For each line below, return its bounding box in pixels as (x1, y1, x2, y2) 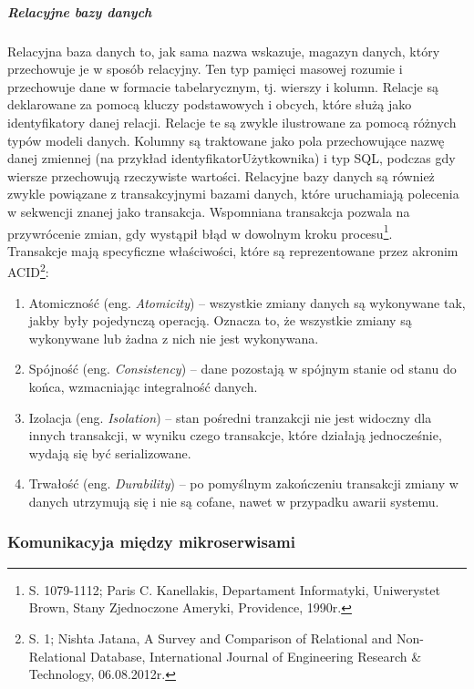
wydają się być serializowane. (28, 443, 191, 462)
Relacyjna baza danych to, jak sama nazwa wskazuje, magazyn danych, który (7, 41, 440, 60)
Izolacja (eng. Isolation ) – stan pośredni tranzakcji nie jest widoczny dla (28, 407, 432, 427)
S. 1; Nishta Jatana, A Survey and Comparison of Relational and (28, 628, 393, 647)
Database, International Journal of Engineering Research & (89, 646, 422, 665)
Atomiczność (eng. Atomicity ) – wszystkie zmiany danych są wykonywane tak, (28, 293, 466, 312)
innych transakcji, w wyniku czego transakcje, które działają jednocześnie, (28, 426, 442, 445)
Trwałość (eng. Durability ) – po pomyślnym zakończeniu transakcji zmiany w (28, 474, 459, 493)
